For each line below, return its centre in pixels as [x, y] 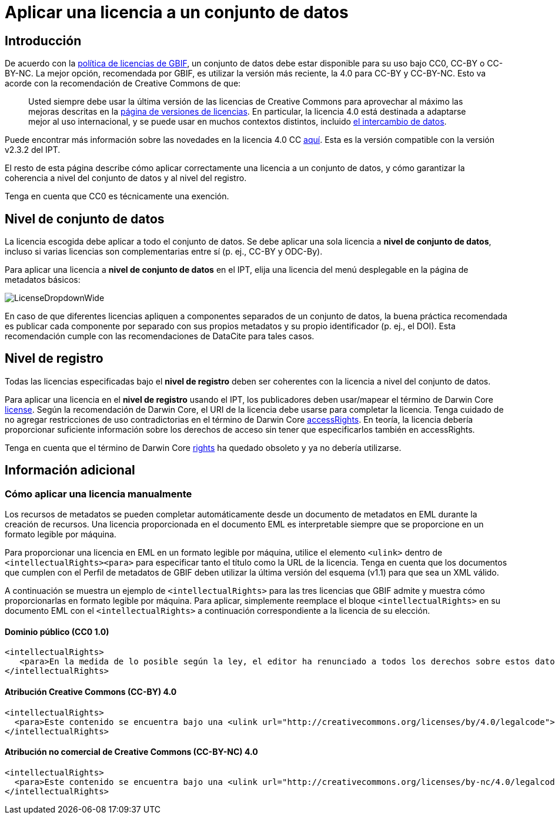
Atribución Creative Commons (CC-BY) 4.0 [91, 691]
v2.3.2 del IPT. [33, 150]
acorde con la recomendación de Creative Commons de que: [123, 83]
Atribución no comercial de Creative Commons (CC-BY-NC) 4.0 [131, 752]
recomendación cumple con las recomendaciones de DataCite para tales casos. [160, 336]
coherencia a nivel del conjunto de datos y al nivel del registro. [126, 178]
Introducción [43, 41]
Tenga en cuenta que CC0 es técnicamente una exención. [117, 196]
